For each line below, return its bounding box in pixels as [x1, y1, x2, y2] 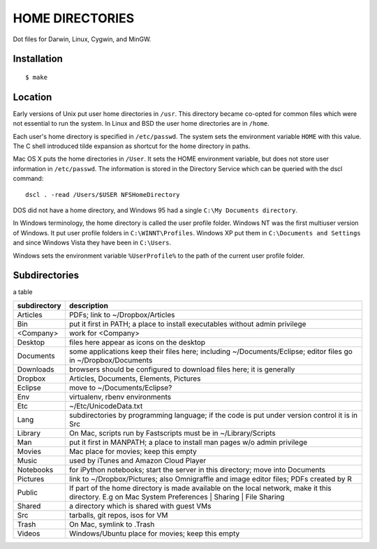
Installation [13, 53, 63, 65]
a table [13, 288, 33, 296]
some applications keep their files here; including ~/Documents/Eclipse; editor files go [68, 346, 353, 356]
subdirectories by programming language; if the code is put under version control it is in [68, 410, 358, 420]
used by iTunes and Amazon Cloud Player [68, 455, 207, 465]
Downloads [17, 364, 54, 374]
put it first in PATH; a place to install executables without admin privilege [68, 319, 306, 328]
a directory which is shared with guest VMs [68, 501, 212, 511]
